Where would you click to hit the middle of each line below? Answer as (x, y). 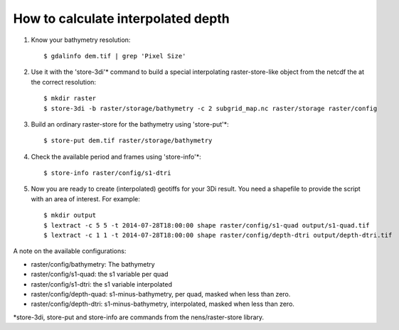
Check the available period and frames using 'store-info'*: (116, 156)
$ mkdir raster (70, 99)
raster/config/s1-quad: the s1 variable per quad (100, 275)
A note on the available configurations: (70, 251)
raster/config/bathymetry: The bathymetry (93, 264)
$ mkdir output (70, 215)
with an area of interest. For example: (85, 198)
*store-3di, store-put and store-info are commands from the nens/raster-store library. (139, 317)
